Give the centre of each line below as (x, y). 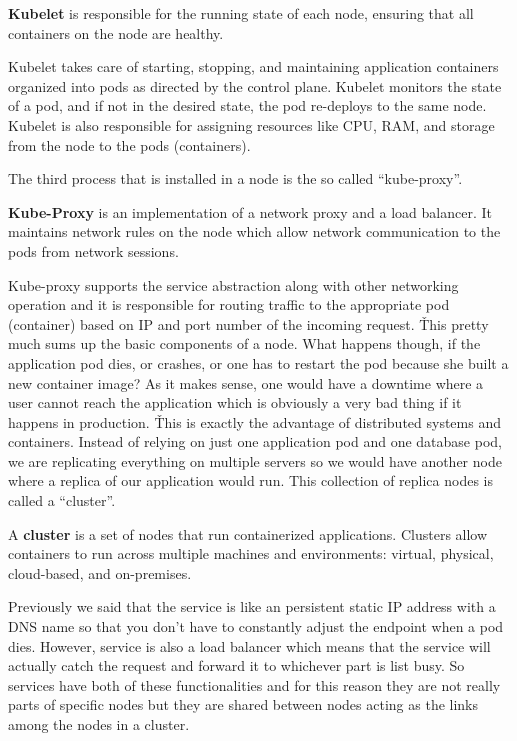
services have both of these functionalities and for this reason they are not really (254, 684)
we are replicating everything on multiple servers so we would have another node (255, 460)
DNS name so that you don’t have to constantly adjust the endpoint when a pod (256, 626)
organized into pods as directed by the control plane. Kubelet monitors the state (255, 85)
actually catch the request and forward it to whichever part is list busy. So (236, 665)
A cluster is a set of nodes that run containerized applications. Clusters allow (248, 533)
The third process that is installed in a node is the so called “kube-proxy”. (235, 178)
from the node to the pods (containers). (129, 144)
